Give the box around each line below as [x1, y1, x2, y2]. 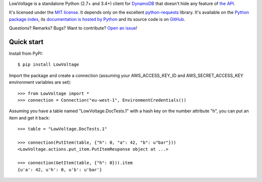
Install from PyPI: [9, 51, 43, 57]
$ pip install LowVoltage [17, 62, 80, 67]
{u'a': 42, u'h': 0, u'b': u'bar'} [17, 167, 102, 172]
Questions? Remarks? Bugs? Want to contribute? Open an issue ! [9, 25, 138, 31]
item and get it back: [9, 115, 50, 121]
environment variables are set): [9, 79, 71, 85]
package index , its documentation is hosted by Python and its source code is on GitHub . [9, 16, 185, 22]
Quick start [9, 38, 44, 46]
